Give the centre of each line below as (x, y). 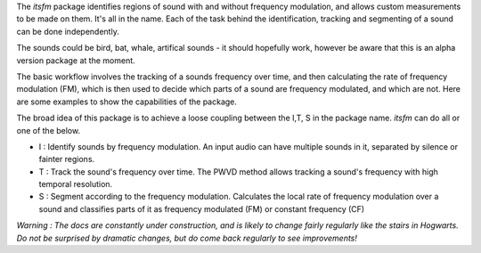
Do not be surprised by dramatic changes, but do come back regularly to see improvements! (187, 238)
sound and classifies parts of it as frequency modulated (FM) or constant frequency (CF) (202, 208)
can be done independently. (68, 31)
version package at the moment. (76, 60)
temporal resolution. (76, 184)
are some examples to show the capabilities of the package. (127, 102)
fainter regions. (67, 159)
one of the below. (48, 130)
